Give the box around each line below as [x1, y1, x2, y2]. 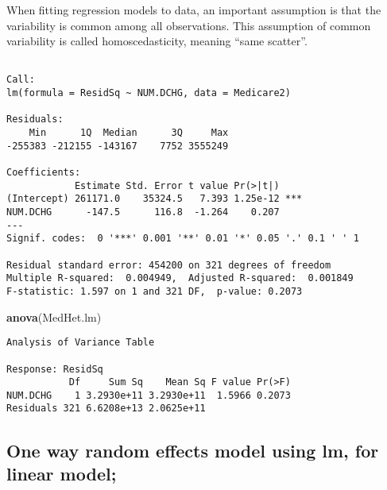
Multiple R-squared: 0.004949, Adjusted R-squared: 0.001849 [6, 272, 354, 284]
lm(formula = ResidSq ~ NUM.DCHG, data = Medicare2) [6, 87, 291, 99]
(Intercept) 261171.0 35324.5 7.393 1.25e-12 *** [6, 193, 303, 205]
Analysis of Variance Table [6, 337, 155, 349]
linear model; [6, 461, 117, 485]
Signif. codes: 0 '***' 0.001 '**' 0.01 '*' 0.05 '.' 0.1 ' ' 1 [6, 233, 359, 245]
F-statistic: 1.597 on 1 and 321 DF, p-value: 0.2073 [6, 285, 303, 297]
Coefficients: [6, 167, 81, 179]
